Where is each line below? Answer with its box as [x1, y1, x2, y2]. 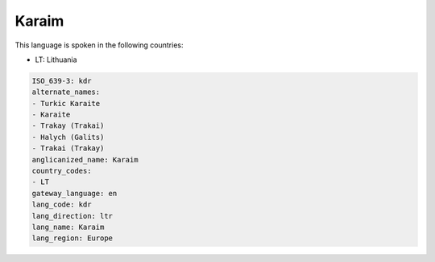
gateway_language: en [31, 189, 118, 198]
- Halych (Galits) [31, 133, 105, 141]
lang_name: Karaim [31, 223, 105, 231]
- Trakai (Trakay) [31, 144, 105, 153]
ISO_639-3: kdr [31, 76, 92, 85]
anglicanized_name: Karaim [31, 155, 139, 164]
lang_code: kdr [31, 200, 92, 209]
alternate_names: [31, 88, 101, 96]
